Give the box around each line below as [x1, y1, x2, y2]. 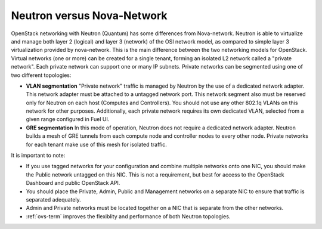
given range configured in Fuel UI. [26, 116, 110, 123]
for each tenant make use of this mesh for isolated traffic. [26, 141, 167, 148]
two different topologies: [11, 72, 72, 79]
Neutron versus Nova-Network [11, 9, 168, 22]
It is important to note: [11, 152, 66, 159]
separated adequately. [26, 196, 82, 203]
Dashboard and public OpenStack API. [26, 180, 120, 187]
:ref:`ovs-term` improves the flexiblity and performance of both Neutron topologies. [26, 212, 231, 220]
